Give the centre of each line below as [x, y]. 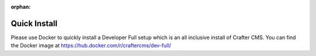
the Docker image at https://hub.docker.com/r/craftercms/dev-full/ [91, 45]
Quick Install [34, 23]
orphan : [21, 7]
